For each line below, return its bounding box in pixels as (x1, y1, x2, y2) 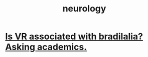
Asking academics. (5, 42, 87, 53)
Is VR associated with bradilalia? (5, 31, 143, 42)
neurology (62, 3, 106, 14)
